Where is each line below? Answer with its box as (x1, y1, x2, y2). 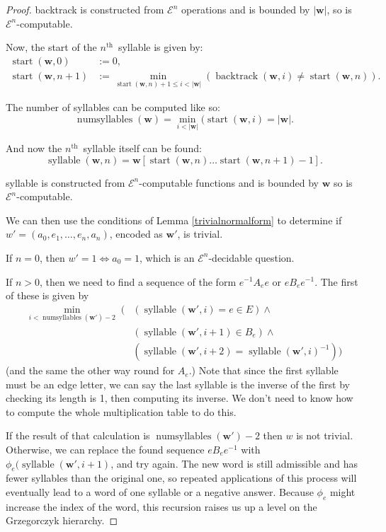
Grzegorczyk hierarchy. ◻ (6, 513, 118, 528)
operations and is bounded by (181, 2, 310, 16)
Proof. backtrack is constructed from (6, 2, 164, 16)
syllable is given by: (118, 40, 203, 54)
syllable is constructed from (6, 175, 125, 190)
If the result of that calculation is (6, 428, 150, 443)
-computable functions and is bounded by (139, 175, 319, 190)
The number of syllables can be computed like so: (6, 100, 220, 115)
